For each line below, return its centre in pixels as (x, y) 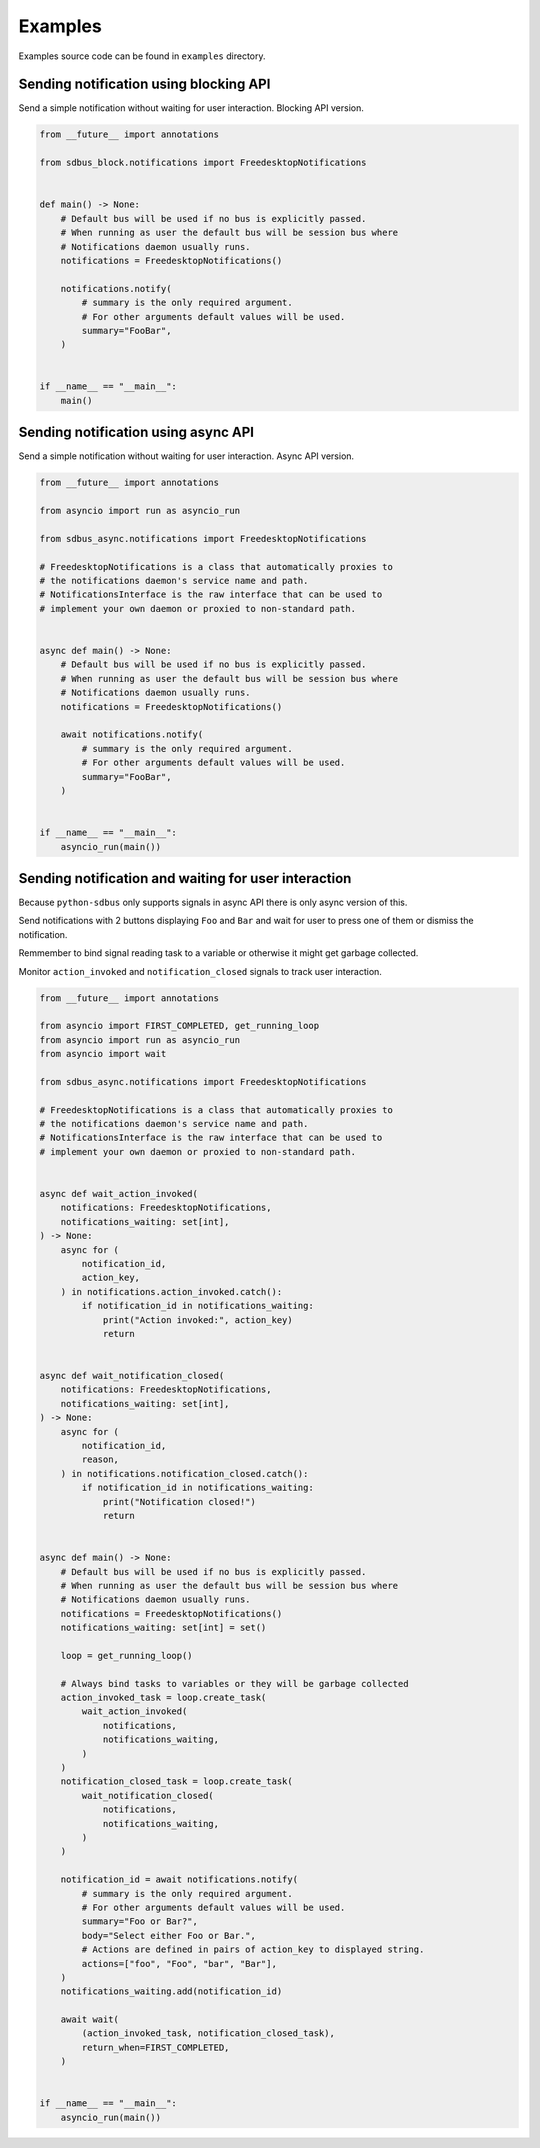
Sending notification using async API (136, 432)
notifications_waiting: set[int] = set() (163, 1628)
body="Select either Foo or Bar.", (169, 1935)
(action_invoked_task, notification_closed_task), (208, 2033)
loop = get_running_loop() (127, 1655)
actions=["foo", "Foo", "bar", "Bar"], (179, 1963)
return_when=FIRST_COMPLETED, (155, 2047)
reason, (100, 1459)
